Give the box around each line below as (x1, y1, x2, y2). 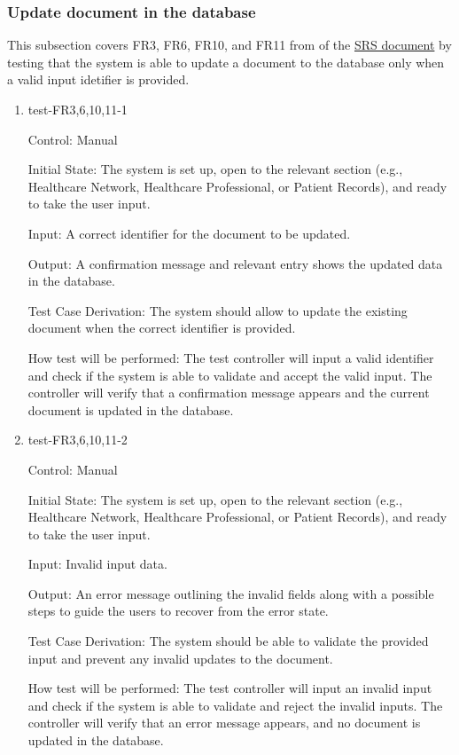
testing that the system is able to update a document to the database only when (7, 52, 445, 71)
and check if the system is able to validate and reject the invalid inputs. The (27, 696, 443, 714)
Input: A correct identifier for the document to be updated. (27, 224, 351, 242)
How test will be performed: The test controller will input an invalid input (27, 679, 432, 697)
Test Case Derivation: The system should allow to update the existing (27, 301, 408, 319)
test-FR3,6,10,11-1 (27, 100, 128, 118)
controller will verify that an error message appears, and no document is (27, 713, 421, 732)
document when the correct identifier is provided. (27, 319, 296, 337)
